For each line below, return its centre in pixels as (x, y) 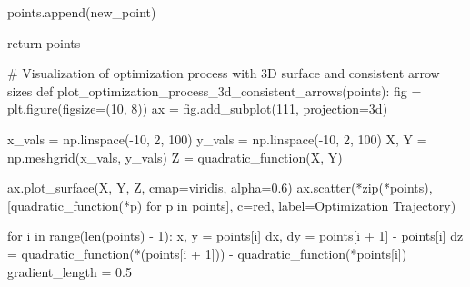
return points (44, 42)
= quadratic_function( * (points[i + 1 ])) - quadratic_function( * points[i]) (207, 253)
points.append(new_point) (82, 12)
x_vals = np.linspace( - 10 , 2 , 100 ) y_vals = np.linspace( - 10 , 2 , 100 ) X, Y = (217, 139)
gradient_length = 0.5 (70, 271)
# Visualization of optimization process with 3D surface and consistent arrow (224, 73)
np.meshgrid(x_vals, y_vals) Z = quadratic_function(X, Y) (175, 157)
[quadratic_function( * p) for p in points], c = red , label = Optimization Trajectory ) (232, 205)
